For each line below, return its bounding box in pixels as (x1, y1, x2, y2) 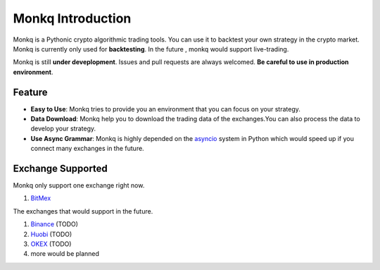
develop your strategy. (30, 124, 96, 133)
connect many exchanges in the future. (30, 145, 144, 153)
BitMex (30, 194, 51, 202)
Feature (13, 86, 48, 98)
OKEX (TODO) (30, 240, 72, 248)
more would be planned (30, 250, 100, 258)
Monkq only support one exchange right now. (13, 181, 145, 190)
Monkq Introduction (13, 11, 132, 26)
